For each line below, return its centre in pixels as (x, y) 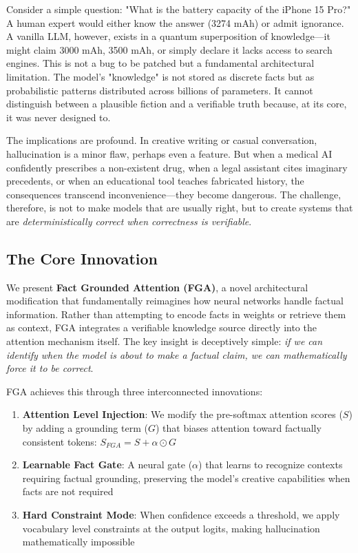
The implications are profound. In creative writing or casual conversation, (162, 140)
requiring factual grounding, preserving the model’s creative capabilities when (186, 478)
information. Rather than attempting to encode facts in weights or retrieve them (176, 314)
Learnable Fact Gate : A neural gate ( (107, 465)
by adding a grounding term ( (85, 428)
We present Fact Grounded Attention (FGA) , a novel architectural (157, 287)
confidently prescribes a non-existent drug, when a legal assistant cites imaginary (177, 167)
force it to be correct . (50, 368)
